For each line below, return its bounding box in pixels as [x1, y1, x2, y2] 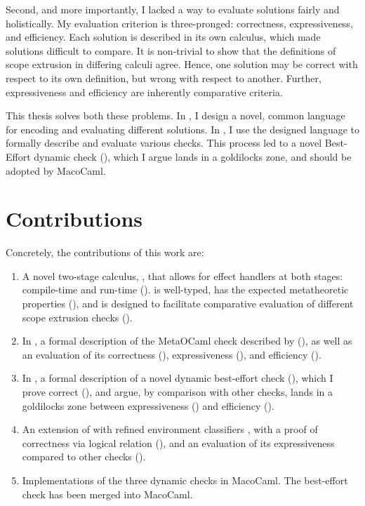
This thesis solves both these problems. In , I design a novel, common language [6, 108, 345, 123]
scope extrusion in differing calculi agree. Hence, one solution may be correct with [6, 57, 358, 72]
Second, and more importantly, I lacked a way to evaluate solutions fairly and [6, 2, 340, 16]
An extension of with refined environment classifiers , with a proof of [22, 422, 318, 437]
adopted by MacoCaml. [6, 163, 106, 178]
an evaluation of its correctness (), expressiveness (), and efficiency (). [22, 347, 321, 361]
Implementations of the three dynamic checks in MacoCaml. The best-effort [22, 472, 348, 487]
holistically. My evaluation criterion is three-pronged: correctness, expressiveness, [6, 15, 353, 30]
